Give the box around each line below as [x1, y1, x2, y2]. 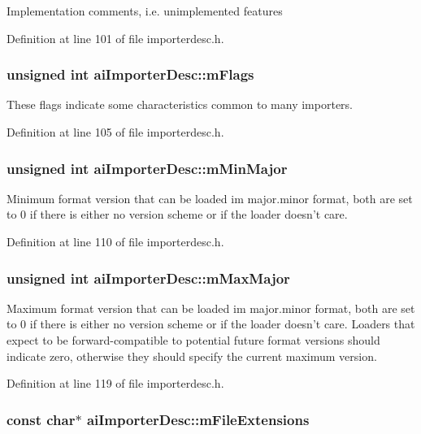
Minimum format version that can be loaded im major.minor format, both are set [7, 189, 413, 206]
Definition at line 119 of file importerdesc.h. [7, 375, 224, 392]
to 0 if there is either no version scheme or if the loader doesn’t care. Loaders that [7, 315, 415, 332]
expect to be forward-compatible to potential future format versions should [7, 332, 380, 348]
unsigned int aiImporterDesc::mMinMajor [7, 158, 288, 178]
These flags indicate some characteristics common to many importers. [7, 96, 353, 113]
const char [7, 409, 76, 429]
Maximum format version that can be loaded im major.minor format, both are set [7, 299, 415, 316]
